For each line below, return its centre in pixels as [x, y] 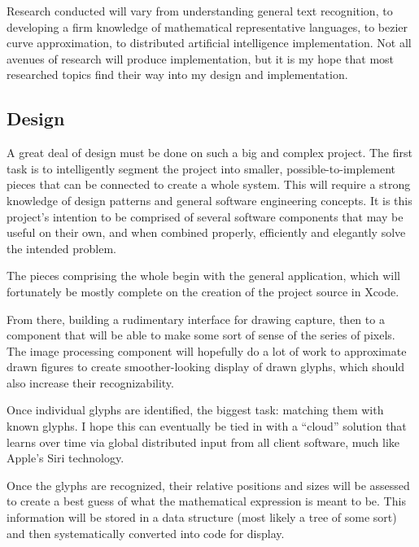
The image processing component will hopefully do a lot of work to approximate [207, 350]
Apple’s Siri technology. [65, 458]
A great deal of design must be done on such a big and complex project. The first [209, 153]
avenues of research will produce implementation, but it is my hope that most [201, 58]
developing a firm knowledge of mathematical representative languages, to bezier [207, 26]
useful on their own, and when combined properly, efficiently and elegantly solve [206, 232]
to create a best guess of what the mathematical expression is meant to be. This [206, 501]
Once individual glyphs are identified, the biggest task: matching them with [195, 410]
